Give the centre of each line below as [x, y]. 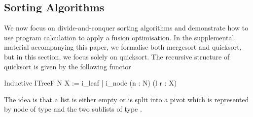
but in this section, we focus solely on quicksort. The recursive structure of [117, 56]
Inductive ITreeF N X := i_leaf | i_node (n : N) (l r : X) [90, 83]
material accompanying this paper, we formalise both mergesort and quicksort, [123, 47]
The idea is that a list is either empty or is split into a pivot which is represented [126, 99]
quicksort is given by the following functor [68, 66]
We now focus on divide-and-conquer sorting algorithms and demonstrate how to [126, 28]
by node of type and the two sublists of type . [73, 109]
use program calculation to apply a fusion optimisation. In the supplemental [119, 37]
